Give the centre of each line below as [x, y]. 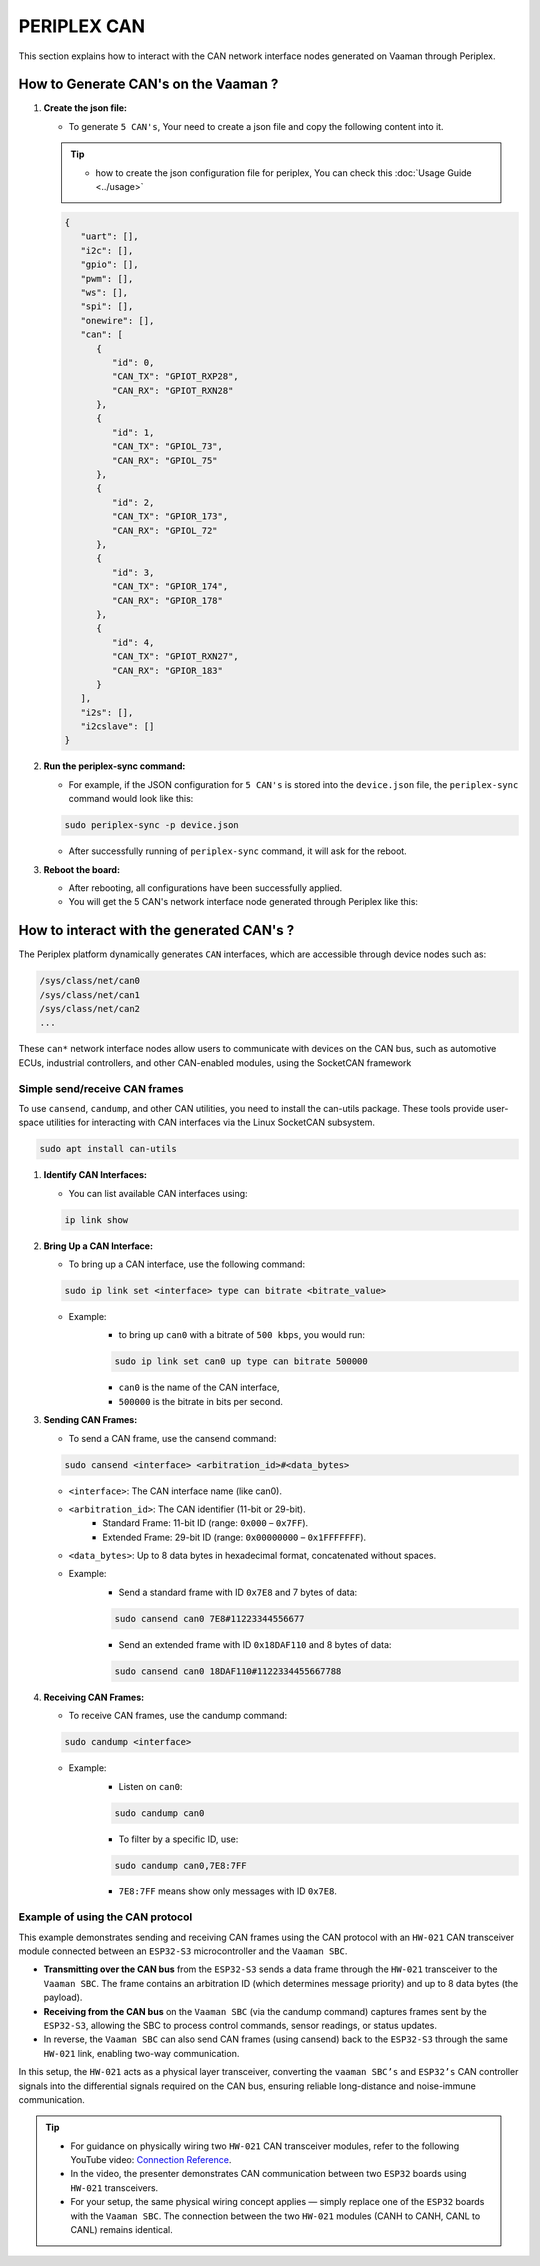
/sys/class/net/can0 [89, 981]
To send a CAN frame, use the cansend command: [172, 1438]
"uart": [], [109, 236]
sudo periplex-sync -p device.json [151, 825]
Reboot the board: [81, 869]
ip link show [96, 1219]
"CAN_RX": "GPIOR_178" [167, 600]
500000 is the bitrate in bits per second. [201, 1401]
